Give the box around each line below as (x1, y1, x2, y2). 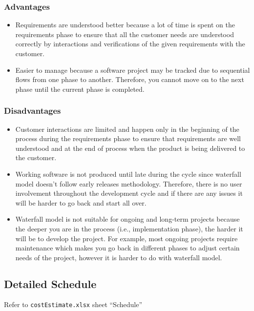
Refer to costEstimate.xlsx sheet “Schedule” (4, 299, 142, 309)
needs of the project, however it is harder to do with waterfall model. (15, 252, 222, 262)
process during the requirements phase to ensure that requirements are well (15, 133, 241, 144)
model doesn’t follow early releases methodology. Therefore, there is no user (15, 178, 242, 188)
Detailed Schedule (4, 276, 97, 291)
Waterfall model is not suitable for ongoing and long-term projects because (15, 214, 240, 224)
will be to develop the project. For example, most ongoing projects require (15, 233, 238, 243)
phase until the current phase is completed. (15, 83, 145, 94)
